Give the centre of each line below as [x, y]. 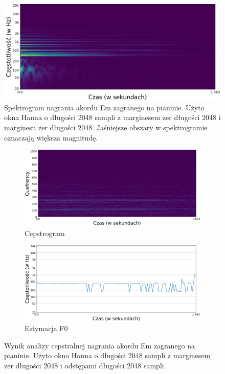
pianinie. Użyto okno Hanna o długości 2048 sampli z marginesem [107, 355]
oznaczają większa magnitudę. [51, 137]
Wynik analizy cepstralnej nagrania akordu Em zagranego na [100, 345]
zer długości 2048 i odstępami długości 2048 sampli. [85, 365]
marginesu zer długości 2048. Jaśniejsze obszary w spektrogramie [106, 127]
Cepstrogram [45, 233]
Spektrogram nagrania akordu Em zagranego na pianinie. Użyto [104, 107]
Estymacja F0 [46, 328]
